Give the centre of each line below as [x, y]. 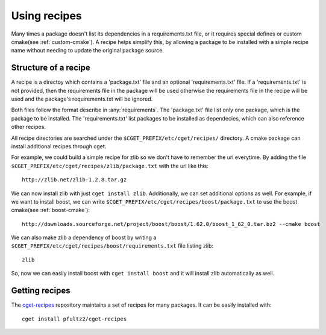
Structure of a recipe [51, 68]
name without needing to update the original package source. [88, 51]
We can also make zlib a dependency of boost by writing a [84, 237]
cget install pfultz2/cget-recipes [74, 319]
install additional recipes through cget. [59, 146]
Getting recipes [41, 291]
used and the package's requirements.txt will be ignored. [82, 99]
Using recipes [46, 16]
